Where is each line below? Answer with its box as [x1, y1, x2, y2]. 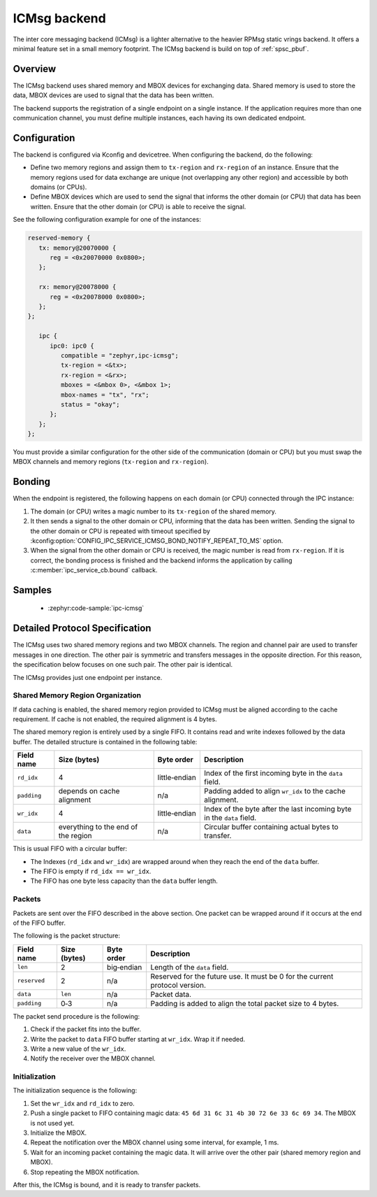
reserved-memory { [27, 234, 91, 242]
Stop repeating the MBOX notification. [30, 1168, 140, 1176]
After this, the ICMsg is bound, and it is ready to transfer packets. [13, 1180, 201, 1189]
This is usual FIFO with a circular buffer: [13, 844, 128, 853]
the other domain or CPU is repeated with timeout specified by [30, 527, 211, 535]
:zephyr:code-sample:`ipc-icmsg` [47, 604, 145, 612]
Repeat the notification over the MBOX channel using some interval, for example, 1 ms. [30, 1138, 279, 1147]
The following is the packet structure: [13, 931, 121, 940]
